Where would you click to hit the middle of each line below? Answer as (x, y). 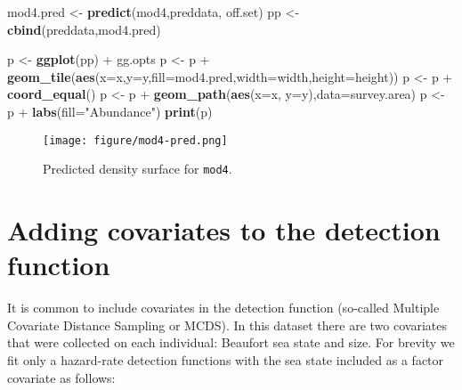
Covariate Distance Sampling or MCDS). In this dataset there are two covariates (227, 325)
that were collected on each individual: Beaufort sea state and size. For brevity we (231, 342)
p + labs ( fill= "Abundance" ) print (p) (110, 111)
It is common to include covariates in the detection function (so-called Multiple (223, 308)
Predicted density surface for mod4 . (138, 169)
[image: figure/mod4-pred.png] (135, 140)
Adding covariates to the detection (224, 230)
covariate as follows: (61, 377)
